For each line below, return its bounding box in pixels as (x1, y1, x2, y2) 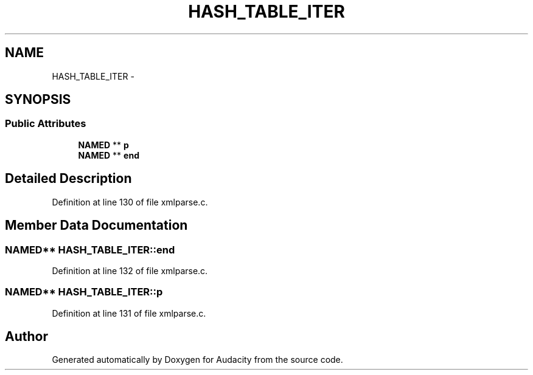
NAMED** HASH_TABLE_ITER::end (5, 243, 175, 256)
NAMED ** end (78, 150, 139, 160)
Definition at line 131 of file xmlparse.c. (52, 308, 206, 318)
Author (5, 329, 48, 345)
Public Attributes (5, 117, 86, 130)
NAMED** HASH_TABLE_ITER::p (5, 286, 163, 298)
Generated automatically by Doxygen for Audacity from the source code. (52, 354, 343, 365)
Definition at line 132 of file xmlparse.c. (52, 265, 208, 276)
